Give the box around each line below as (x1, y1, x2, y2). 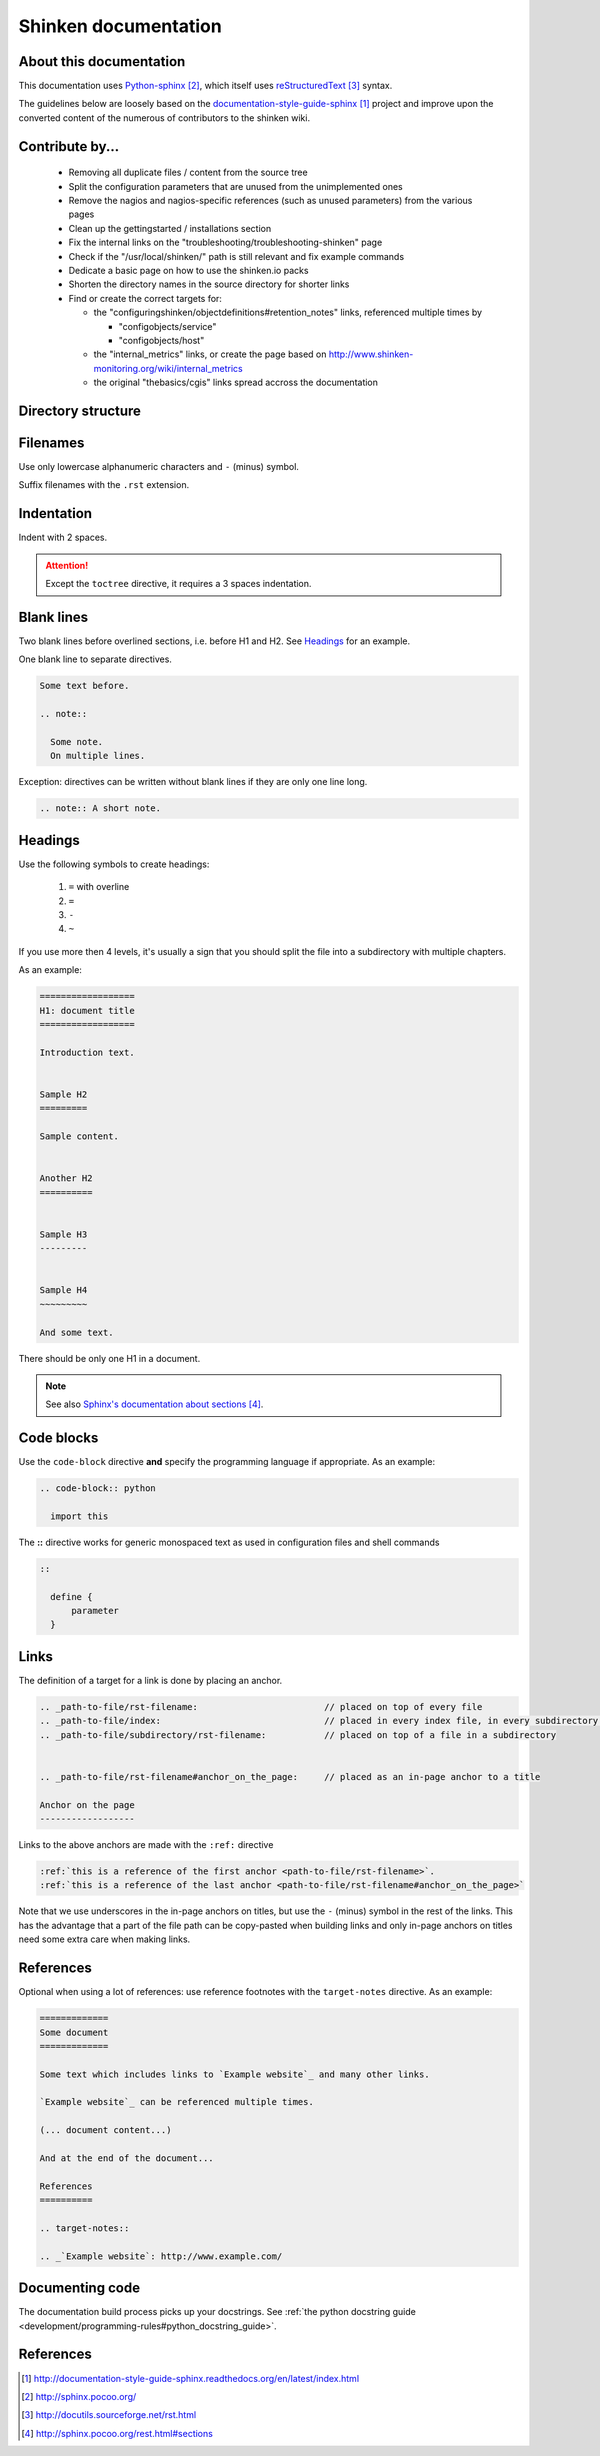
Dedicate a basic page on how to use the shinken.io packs (68, 264, 309, 276)
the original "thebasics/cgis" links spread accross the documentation (93, 376, 379, 389)
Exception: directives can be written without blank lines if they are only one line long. (18, 776, 368, 788)
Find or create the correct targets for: (68, 292, 222, 304)
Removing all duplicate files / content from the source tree (68, 166, 309, 179)
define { (50, 1591, 93, 1602)
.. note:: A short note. (39, 803, 162, 814)
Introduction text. (39, 1046, 135, 1058)
